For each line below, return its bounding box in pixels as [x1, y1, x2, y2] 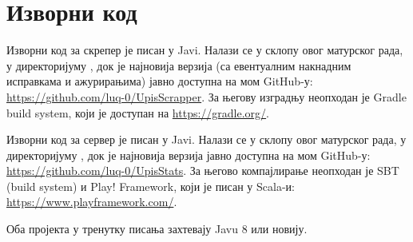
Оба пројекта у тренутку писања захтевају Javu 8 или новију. [6, 220, 308, 237]
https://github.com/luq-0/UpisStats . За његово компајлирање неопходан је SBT [6, 162, 399, 179]
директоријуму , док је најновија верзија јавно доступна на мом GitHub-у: [6, 146, 371, 163]
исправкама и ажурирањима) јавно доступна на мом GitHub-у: [6, 73, 313, 89]
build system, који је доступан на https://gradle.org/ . [6, 104, 270, 121]
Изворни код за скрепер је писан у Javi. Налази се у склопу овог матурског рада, [6, 42, 403, 58]
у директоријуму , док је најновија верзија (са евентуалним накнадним [6, 57, 351, 73]
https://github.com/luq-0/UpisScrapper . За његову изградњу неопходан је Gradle [6, 88, 407, 105]
